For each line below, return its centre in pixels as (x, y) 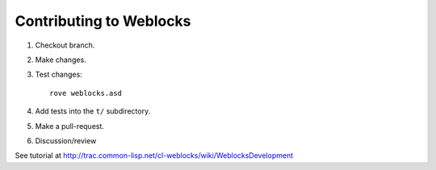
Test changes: (59, 75)
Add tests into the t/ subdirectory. (93, 111)
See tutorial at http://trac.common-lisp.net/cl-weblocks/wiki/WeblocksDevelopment (154, 155)
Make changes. (61, 60)
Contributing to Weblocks (103, 21)
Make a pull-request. (70, 126)
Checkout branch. (65, 45)
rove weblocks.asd (86, 93)
